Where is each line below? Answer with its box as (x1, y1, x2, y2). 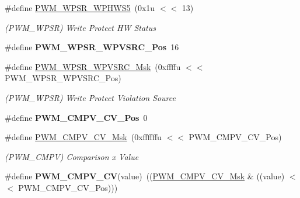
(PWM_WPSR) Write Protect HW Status (5, 21, 156, 33)
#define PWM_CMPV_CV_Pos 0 (5, 111, 148, 123)
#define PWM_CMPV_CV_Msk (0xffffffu (5, 131, 162, 143)
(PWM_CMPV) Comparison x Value (5, 150, 139, 162)
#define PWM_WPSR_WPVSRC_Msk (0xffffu (5, 60, 181, 72)
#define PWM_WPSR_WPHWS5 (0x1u (5, 2, 155, 13)
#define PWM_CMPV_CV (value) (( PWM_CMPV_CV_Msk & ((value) (5, 170, 285, 182)
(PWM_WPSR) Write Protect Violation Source (5, 91, 176, 103)
